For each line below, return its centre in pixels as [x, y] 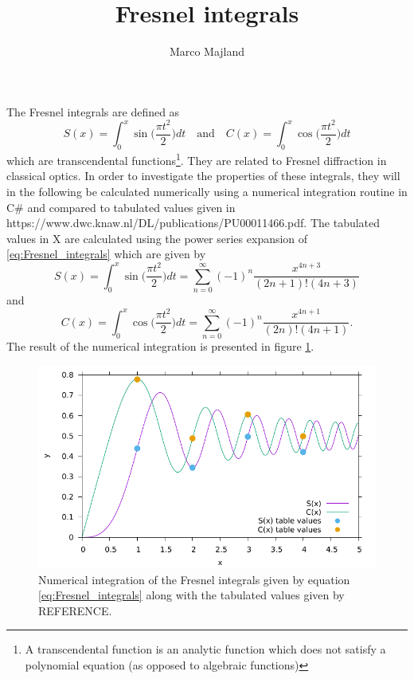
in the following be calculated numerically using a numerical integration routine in [207, 191]
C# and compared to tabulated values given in [121, 207]
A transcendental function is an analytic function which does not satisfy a [205, 649]
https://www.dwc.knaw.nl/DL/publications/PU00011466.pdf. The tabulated [193, 223]
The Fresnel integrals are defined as [93, 111]
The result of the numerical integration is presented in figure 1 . [160, 346]
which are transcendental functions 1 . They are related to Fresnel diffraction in [197, 159]
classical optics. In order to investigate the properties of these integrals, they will [203, 176]
